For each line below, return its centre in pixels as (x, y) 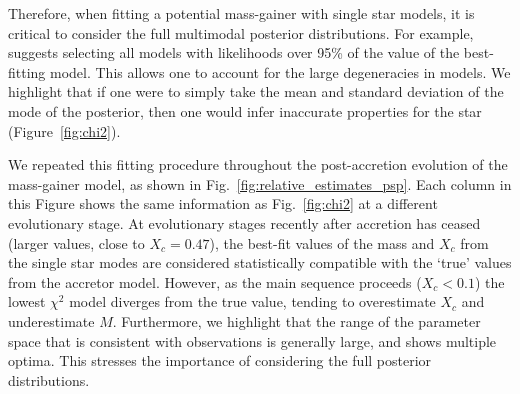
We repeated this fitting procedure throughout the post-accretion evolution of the (258, 164)
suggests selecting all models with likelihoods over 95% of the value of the (234, 52)
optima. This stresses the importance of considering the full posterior (220, 360)
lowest (27, 301)
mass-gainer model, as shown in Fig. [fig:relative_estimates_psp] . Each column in (260, 183)
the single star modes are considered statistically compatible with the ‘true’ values (260, 262)
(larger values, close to (76, 242)
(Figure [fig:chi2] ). (64, 130)
